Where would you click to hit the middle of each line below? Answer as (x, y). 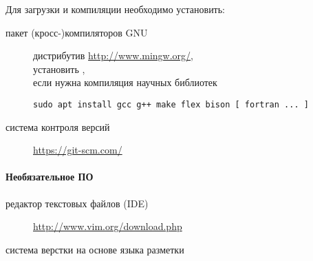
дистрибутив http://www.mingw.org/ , (114, 55)
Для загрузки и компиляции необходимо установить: (116, 9)
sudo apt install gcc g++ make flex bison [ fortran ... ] (171, 104)
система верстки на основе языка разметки (95, 249)
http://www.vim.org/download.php (108, 226)
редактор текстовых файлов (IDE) (77, 203)
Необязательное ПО (50, 177)
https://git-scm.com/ (78, 150)
